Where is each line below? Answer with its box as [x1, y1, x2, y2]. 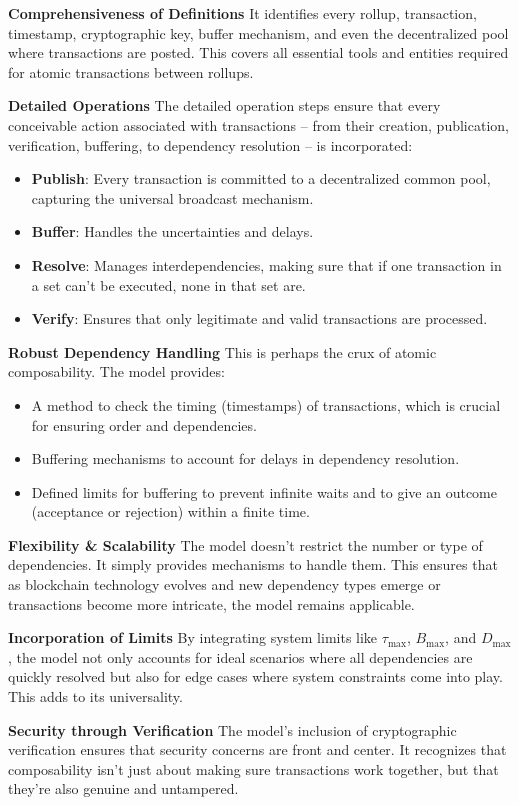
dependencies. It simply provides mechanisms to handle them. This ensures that [8, 554, 498, 575]
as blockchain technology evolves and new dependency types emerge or [8, 574, 441, 595]
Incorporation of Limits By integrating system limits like [8, 627, 378, 648]
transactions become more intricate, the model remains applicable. [8, 593, 415, 614]
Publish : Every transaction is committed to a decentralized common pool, [31, 168, 491, 189]
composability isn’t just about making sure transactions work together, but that [8, 758, 499, 779]
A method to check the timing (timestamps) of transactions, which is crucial [31, 394, 501, 415]
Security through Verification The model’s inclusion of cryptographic [8, 719, 457, 740]
